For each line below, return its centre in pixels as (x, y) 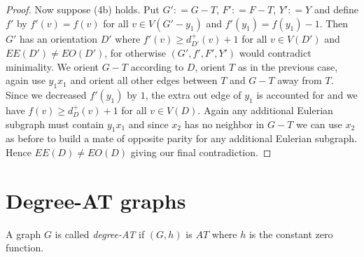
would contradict (275, 53)
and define (336, 9)
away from (300, 80)
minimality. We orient (52, 66)
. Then (334, 23)
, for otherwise (135, 53)
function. (25, 248)
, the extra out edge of (193, 95)
